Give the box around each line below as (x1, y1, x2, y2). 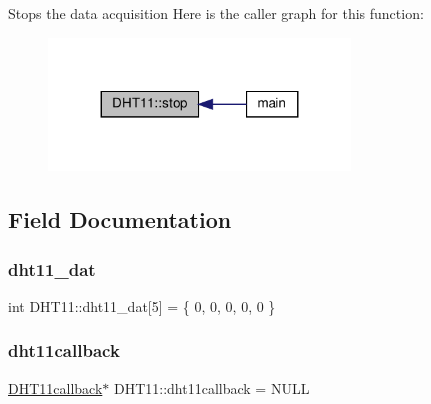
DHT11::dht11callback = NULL (113, 377, 310, 398)
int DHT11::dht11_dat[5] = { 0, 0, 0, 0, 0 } (8, 295, 276, 316)
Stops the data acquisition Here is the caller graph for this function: (8, 3, 424, 23)
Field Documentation (8, 204, 232, 235)
